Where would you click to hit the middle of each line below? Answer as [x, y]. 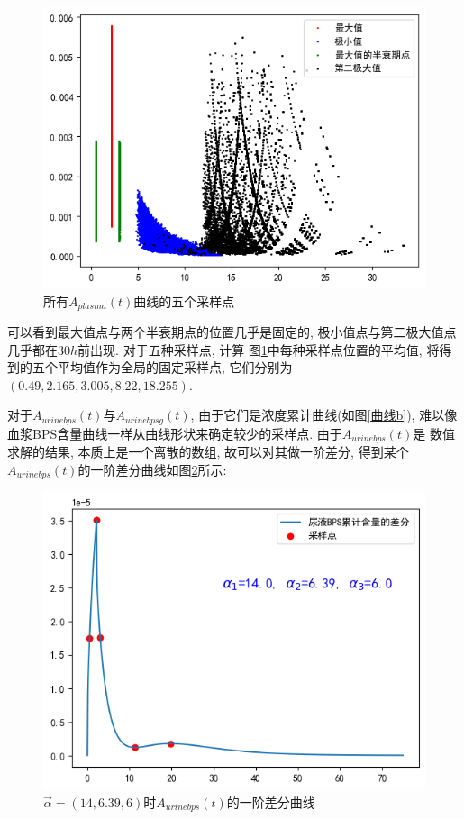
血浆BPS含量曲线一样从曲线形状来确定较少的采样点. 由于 [175, 433]
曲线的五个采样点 [184, 300]
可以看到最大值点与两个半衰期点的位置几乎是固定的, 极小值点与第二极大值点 [232, 331]
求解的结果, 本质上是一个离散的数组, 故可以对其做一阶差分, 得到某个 [208, 452]
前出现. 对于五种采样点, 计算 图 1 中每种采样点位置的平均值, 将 [259, 349]
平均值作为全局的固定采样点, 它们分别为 [175, 367]
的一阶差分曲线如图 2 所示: [152, 469]
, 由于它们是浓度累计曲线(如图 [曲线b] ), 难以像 [324, 415]
